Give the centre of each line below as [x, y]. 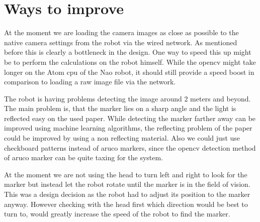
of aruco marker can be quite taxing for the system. [84, 157]
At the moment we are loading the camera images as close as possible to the [121, 32]
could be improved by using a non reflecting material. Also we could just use [122, 138]
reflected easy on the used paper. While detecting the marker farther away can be [130, 118]
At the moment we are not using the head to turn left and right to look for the [126, 174]
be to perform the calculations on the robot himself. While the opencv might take [130, 62]
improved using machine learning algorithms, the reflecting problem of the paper [128, 128]
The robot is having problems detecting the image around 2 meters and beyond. [127, 98]
